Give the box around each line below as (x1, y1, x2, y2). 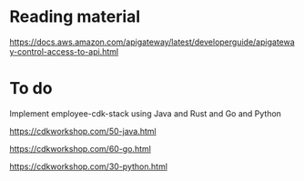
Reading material (9, 6, 141, 27)
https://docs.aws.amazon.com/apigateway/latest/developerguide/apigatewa (9, 36, 296, 47)
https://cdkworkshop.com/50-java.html (9, 126, 157, 136)
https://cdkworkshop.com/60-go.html (9, 143, 152, 154)
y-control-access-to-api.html (9, 45, 119, 56)
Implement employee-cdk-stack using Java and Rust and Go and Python (9, 107, 282, 119)
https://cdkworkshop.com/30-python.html (9, 161, 168, 172)
